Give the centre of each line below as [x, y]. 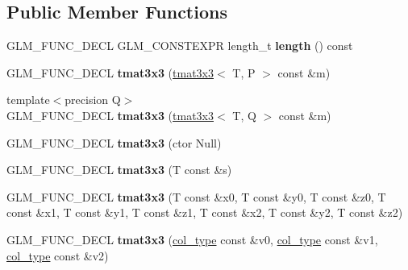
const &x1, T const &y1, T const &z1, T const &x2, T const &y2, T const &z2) [205, 212]
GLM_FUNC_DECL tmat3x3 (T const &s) [119, 170]
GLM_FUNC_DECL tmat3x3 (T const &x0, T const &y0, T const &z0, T [196, 196]
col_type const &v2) [58, 255]
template [28, 100]
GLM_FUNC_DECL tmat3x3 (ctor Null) [114, 142]
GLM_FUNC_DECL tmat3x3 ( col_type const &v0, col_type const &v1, [192, 239]
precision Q [93, 100]
